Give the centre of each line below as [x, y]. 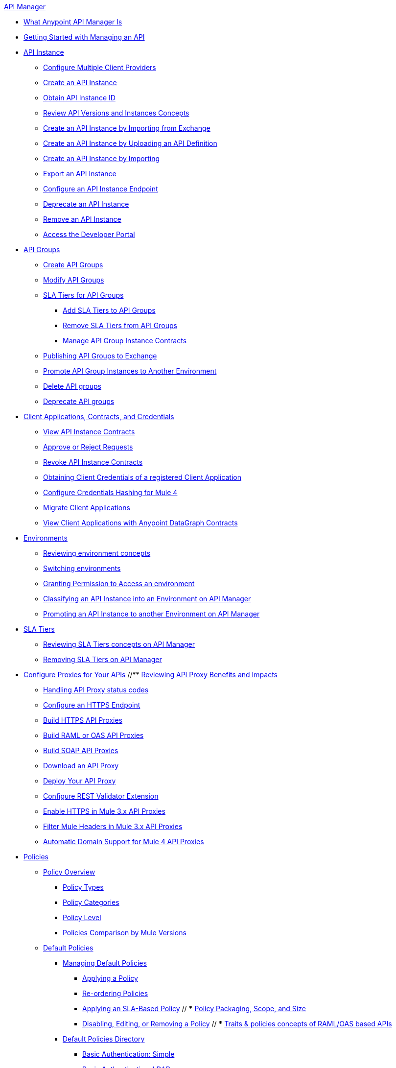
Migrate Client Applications [87, 508]
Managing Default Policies [105, 963]
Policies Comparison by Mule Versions [125, 933]
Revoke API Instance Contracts [93, 462]
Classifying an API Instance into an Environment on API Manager [147, 599]
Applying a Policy [110, 978]
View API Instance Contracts [89, 432]
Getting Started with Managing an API [84, 37]
